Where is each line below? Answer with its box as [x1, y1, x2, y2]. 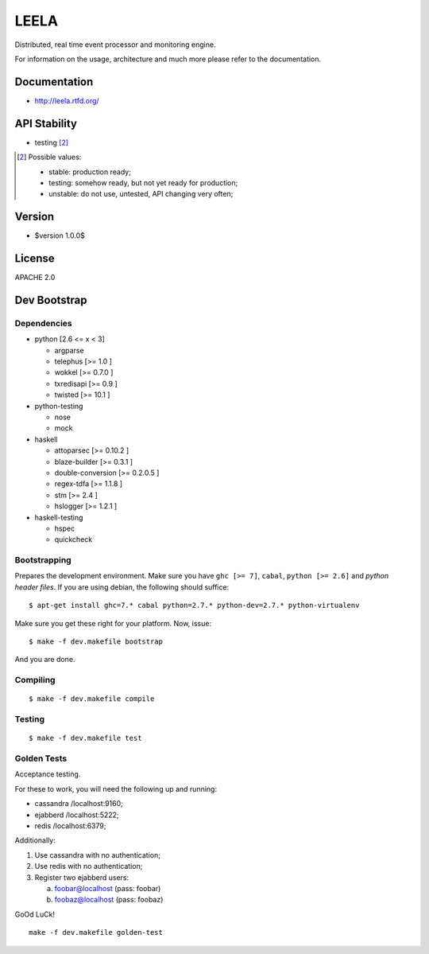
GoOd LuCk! [14, 909, 56, 919]
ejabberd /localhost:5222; [34, 810, 119, 820]
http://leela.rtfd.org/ [34, 95, 99, 105]
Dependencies [14, 317, 73, 329]
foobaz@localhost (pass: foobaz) [54, 895, 164, 905]
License [14, 251, 55, 266]
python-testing [34, 401, 83, 411]
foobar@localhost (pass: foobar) [54, 883, 161, 893]
